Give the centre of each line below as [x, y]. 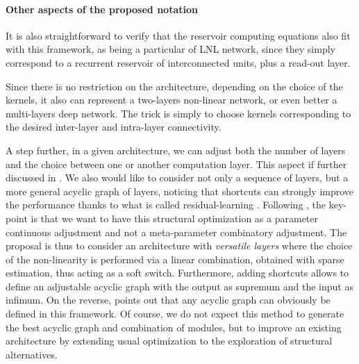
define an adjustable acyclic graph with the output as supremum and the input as [179, 286]
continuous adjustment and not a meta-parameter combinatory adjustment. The [176, 232]
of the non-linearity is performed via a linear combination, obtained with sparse [175, 259]
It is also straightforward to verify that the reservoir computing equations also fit [178, 35]
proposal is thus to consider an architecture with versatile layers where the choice [179, 246]
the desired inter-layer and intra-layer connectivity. [114, 127]
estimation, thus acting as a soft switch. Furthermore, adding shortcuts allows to [177, 273]
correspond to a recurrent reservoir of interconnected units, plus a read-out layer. [178, 62]
